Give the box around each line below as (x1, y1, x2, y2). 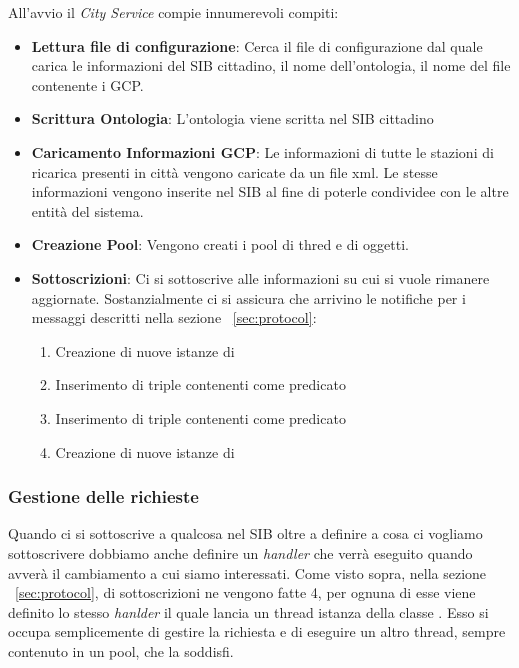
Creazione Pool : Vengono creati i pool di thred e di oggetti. (31, 234, 409, 255)
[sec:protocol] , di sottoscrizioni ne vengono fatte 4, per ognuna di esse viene (15, 582, 476, 603)
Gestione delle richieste (8, 484, 199, 509)
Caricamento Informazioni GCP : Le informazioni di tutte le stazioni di (31, 141, 494, 162)
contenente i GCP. (31, 74, 144, 95)
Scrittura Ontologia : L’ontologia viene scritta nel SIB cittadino (31, 108, 434, 129)
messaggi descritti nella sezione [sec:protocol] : (31, 307, 317, 328)
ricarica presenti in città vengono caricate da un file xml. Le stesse (31, 161, 438, 182)
